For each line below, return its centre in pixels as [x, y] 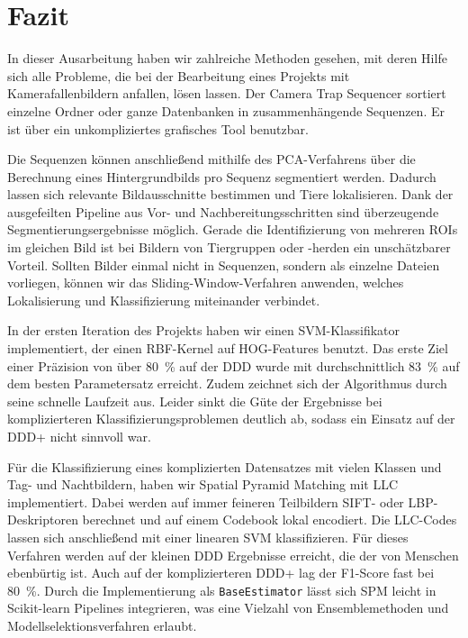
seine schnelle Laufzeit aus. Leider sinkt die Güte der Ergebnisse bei [195, 401]
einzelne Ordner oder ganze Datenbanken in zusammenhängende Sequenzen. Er [226, 110]
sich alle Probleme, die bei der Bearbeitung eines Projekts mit [179, 75]
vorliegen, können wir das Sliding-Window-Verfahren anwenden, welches [206, 283]
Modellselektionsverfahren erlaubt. [102, 625]
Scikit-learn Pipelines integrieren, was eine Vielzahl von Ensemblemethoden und [228, 608]
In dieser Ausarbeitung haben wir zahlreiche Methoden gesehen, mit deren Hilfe [227, 58]
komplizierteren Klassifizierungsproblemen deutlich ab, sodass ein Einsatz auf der [231, 419]
